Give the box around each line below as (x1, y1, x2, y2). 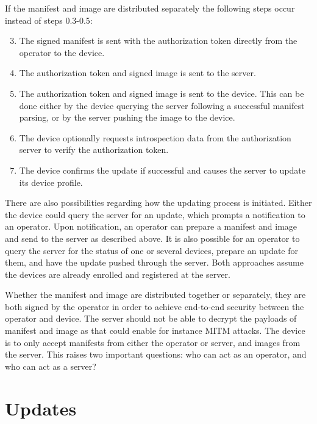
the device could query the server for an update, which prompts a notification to (5, 208, 305, 221)
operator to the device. (19, 46, 105, 58)
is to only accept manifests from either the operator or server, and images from (5, 336, 301, 348)
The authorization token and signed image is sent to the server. (19, 66, 256, 79)
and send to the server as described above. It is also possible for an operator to (5, 231, 300, 244)
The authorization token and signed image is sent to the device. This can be (19, 87, 304, 99)
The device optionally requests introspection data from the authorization (19, 131, 291, 144)
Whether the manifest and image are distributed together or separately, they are (5, 288, 306, 301)
